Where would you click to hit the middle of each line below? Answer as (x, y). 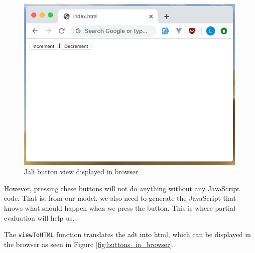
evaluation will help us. (39, 217)
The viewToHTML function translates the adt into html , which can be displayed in (127, 234)
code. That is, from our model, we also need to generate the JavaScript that (120, 198)
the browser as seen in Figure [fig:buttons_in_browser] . (89, 244)
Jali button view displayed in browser (81, 172)
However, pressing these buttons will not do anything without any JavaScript (122, 188)
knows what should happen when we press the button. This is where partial (120, 207)
